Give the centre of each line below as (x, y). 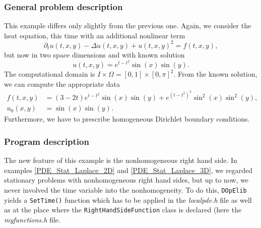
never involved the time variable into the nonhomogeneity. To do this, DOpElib (125, 190)
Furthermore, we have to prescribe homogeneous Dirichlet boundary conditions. (127, 119)
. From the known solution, (215, 74)
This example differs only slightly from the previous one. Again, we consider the (128, 25)
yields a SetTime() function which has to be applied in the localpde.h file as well (128, 199)
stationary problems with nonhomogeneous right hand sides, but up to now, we (126, 180)
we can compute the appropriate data (62, 83)
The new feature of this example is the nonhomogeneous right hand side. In (121, 160)
